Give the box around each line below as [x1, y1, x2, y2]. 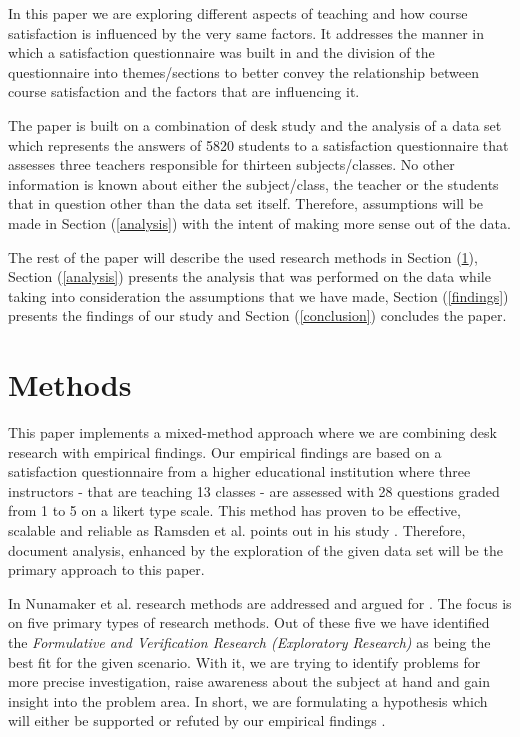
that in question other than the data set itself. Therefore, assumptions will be [8, 193, 484, 214]
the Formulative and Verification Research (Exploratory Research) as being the [8, 631, 491, 652]
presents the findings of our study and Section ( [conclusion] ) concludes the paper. [8, 305, 507, 326]
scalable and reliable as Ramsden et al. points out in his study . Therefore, [8, 520, 466, 540]
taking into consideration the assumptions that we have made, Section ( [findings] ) [8, 285, 509, 306]
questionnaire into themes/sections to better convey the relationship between [8, 61, 480, 82]
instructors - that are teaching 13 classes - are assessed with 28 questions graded [8, 480, 500, 501]
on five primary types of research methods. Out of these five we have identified [8, 612, 490, 633]
